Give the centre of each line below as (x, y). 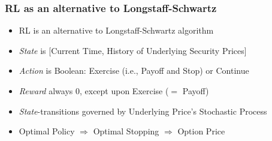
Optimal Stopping (126, 131)
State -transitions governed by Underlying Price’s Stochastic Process (143, 111)
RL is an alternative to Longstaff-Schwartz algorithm (116, 30)
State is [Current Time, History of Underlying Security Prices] (133, 50)
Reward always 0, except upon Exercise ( (94, 91)
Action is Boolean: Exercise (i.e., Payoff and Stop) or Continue (134, 70)
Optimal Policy (47, 131)
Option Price (201, 131)
